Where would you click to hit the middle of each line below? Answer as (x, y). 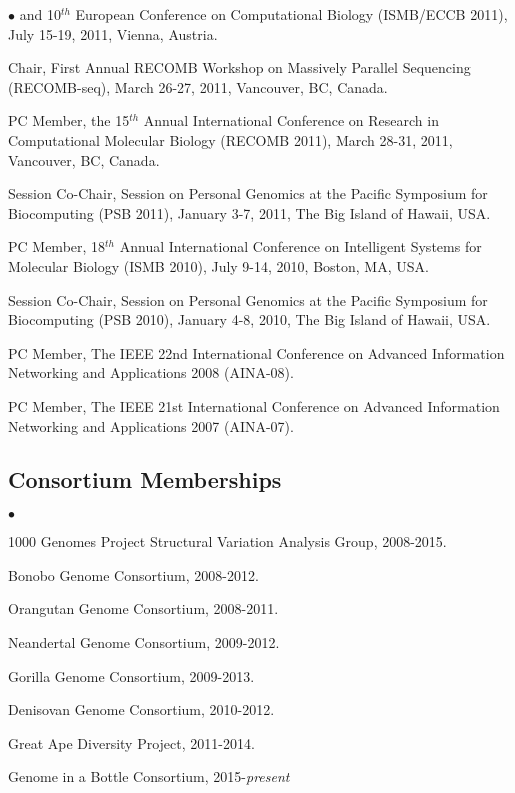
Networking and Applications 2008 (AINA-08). (151, 372)
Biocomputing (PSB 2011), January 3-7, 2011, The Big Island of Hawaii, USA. (249, 212)
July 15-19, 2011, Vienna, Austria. (113, 33)
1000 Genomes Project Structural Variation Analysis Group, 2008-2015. (227, 541)
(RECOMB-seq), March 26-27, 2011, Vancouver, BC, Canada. (198, 86)
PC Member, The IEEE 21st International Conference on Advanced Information (254, 405)
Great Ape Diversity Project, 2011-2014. (131, 742)
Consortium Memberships (145, 479)
